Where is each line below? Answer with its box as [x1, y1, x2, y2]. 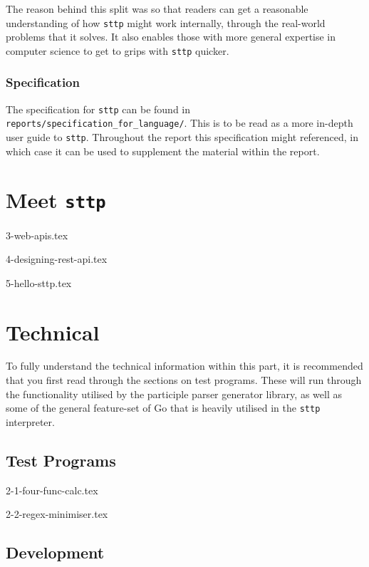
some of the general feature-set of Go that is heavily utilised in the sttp [6, 400, 321, 415]
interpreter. [6, 414, 55, 429]
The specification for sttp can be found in [6, 101, 191, 116]
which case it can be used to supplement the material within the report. [6, 143, 320, 158]
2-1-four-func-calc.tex [6, 482, 98, 497]
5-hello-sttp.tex [6, 275, 72, 290]
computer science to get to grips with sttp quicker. [6, 43, 229, 58]
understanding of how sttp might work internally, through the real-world [6, 15, 326, 30]
